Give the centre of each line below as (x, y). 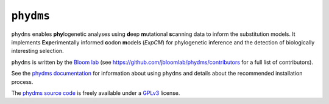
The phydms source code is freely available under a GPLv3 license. (96, 93)
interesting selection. (37, 51)
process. (22, 81)
